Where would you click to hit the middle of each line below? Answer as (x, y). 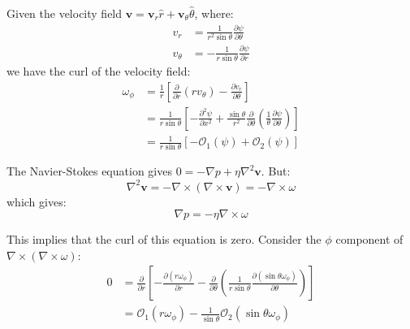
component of (369, 239)
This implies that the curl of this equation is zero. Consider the (164, 239)
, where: (214, 13)
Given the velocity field (65, 13)
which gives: (37, 201)
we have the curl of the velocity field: (99, 70)
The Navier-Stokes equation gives (89, 171)
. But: (276, 171)
